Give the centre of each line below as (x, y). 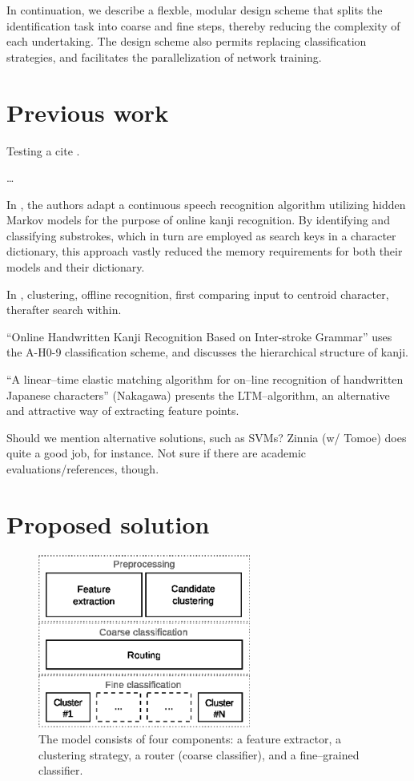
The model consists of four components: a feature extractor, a (190, 738)
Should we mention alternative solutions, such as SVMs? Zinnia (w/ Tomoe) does (207, 437)
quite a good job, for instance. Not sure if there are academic (157, 453)
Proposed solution (108, 523)
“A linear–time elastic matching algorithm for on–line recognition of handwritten (205, 379)
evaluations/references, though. (83, 469)
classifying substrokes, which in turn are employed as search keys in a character (201, 235)
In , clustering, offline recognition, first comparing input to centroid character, (198, 294)
